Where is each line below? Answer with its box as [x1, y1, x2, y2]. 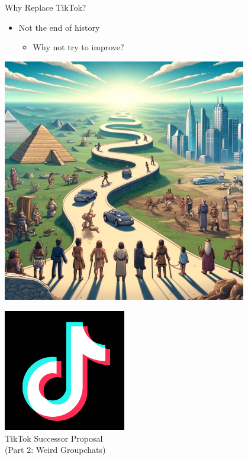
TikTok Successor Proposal [5, 432, 103, 444]
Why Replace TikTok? [5, 1, 86, 13]
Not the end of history [18, 21, 100, 33]
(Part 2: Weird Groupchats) [5, 443, 106, 456]
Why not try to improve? [33, 41, 124, 53]
